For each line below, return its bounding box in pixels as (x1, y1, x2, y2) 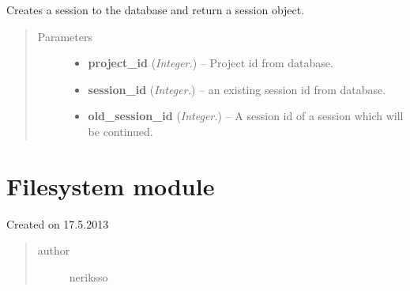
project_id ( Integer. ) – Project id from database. (88, 55, 333, 71)
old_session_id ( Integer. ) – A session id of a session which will (88, 108, 404, 124)
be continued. (88, 123, 153, 139)
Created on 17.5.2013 (6, 215, 109, 232)
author (37, 242, 70, 259)
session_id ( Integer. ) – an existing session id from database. (88, 81, 386, 97)
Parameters (37, 28, 92, 44)
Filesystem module (6, 169, 215, 202)
